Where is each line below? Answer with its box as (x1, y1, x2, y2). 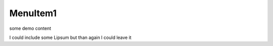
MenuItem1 (9, 8, 57, 19)
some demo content (9, 25, 52, 31)
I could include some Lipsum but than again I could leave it (9, 34, 131, 40)
